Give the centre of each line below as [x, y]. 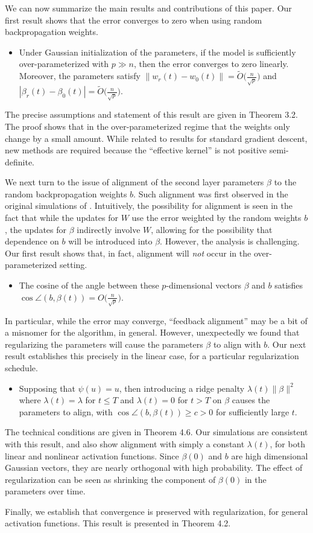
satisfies [289, 285]
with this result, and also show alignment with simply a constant [125, 443]
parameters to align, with [66, 411]
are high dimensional [270, 455]
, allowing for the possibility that [212, 229]
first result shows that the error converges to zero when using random [134, 20]
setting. [74, 265]
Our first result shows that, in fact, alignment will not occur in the [128, 253]
